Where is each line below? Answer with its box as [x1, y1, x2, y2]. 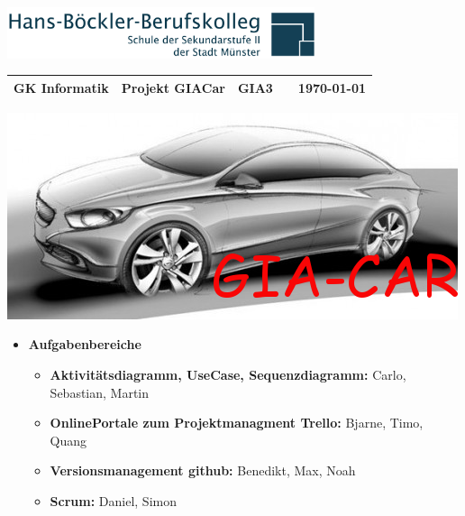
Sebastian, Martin [50, 382, 150, 401]
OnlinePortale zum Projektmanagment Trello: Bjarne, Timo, [50, 413, 424, 432]
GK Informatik [14, 78, 109, 97]
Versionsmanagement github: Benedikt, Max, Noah [50, 461, 356, 480]
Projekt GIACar [121, 78, 225, 97]
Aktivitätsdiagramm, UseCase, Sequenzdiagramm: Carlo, [50, 365, 406, 384]
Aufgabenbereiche [28, 335, 141, 354]
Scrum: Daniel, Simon [50, 492, 177, 511]
